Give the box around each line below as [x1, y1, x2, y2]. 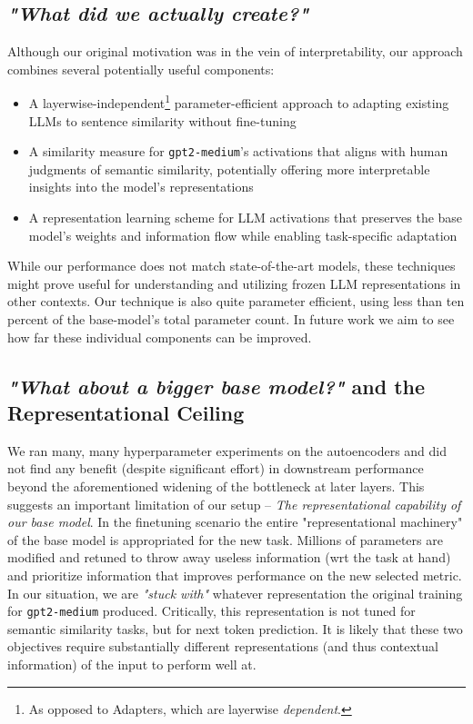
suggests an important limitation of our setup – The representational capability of [7, 494, 461, 513]
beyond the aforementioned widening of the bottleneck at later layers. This [7, 477, 425, 496]
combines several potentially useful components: [7, 59, 275, 78]
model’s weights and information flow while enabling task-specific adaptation [28, 225, 458, 244]
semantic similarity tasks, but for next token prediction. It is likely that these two [7, 619, 463, 638]
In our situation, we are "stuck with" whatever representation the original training [7, 583, 463, 602]
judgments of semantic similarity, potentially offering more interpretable [28, 159, 430, 178]
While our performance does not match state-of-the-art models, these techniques [7, 256, 456, 275]
